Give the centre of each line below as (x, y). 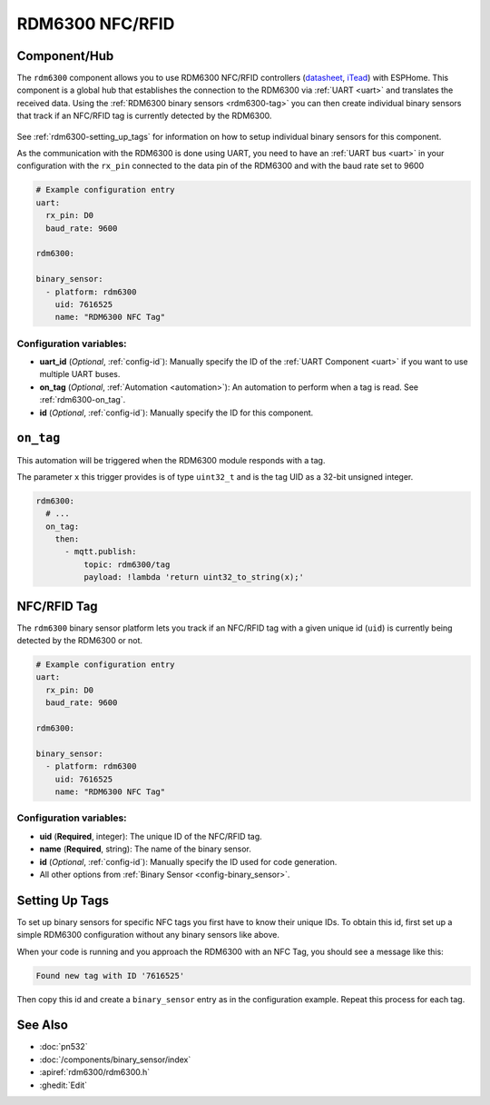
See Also (42, 1025)
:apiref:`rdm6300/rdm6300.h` (95, 1072)
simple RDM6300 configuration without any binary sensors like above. (148, 935)
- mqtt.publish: (101, 552)
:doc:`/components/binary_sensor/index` (115, 1060)
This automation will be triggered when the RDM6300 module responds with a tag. (171, 460)
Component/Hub (65, 56)
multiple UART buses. (80, 374)
